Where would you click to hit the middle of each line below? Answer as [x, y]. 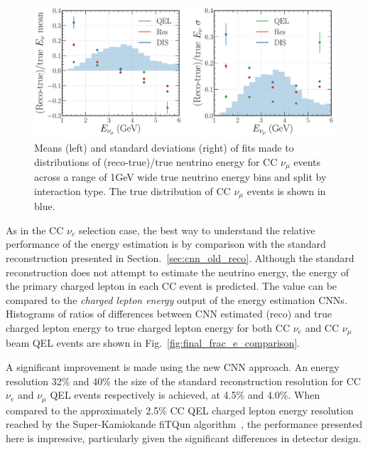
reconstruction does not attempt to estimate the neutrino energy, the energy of [178, 272]
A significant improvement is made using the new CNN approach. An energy [173, 366]
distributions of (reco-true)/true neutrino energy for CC [156, 161]
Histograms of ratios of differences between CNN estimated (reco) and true [169, 314]
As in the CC [35, 230]
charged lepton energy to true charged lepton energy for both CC [148, 327]
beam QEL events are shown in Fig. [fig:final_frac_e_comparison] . [153, 343]
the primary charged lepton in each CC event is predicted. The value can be [172, 286]
